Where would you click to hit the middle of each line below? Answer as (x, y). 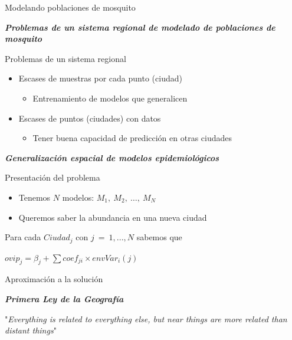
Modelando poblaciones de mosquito (70, 7)
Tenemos (35, 197)
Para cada (23, 237)
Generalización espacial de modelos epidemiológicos (112, 157)
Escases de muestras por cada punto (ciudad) (100, 78)
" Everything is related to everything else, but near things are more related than (146, 318)
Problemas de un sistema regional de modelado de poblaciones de (140, 27)
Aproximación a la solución (54, 279)
